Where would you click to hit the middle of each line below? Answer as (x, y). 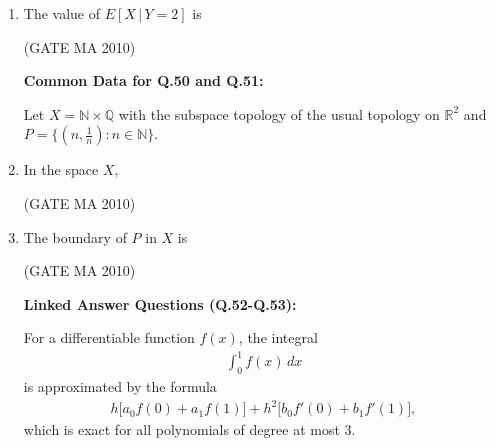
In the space (61, 169)
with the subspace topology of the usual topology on (279, 113)
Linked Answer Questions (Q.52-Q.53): (160, 303)
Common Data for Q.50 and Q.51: (143, 80)
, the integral (278, 337)
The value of (62, 13)
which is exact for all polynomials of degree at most (181, 429)
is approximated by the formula (120, 386)
